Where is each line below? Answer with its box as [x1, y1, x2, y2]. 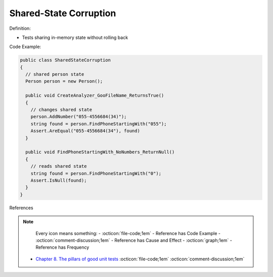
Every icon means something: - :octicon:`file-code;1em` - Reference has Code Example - [35, 230, 221, 236]
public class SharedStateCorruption [20, 57, 111, 63]
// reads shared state [30, 163, 87, 169]
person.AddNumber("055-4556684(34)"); [30, 114, 127, 120]
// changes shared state [30, 107, 93, 113]
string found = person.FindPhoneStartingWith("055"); [30, 121, 167, 126]
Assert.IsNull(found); [30, 177, 87, 183]
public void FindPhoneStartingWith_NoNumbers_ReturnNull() [25, 149, 175, 155]
